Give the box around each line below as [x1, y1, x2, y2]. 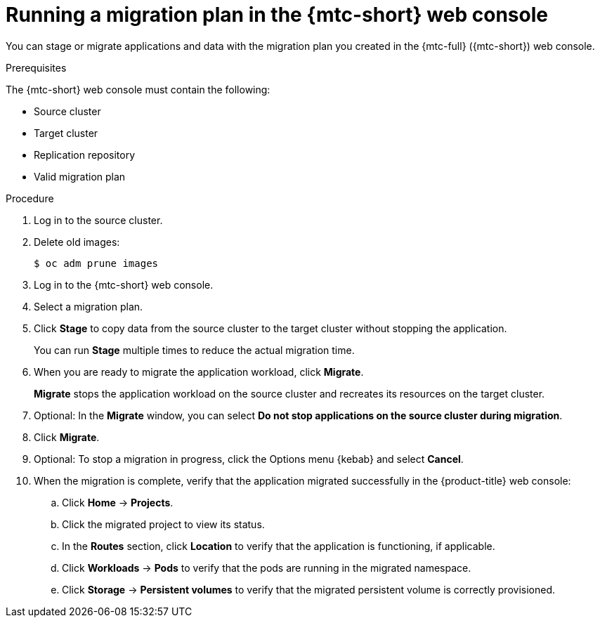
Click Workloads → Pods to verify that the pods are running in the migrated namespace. [62, 561, 471, 574]
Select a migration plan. [34, 300, 143, 313]
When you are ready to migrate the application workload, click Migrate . [34, 365, 364, 378]
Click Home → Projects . [62, 496, 174, 509]
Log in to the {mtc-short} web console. [34, 278, 214, 291]
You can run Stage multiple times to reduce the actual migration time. [34, 343, 355, 356]
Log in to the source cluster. [34, 214, 163, 226]
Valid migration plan [34, 170, 126, 183]
